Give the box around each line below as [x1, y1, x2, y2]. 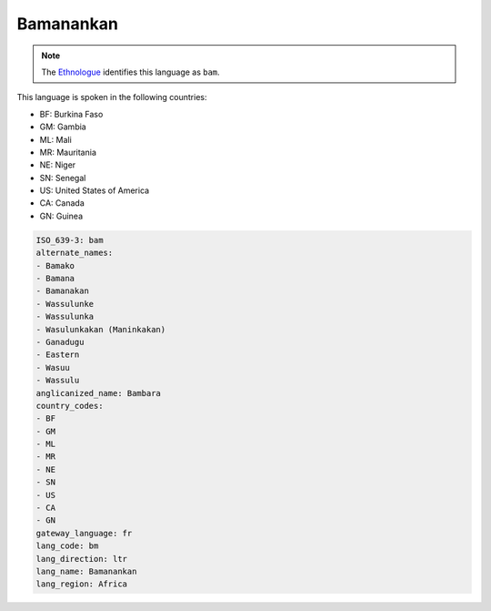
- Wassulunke [35, 299, 95, 309]
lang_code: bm [35, 541, 99, 551]
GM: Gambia [39, 121, 86, 132]
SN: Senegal [39, 172, 86, 183]
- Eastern [35, 350, 80, 360]
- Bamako [35, 260, 75, 270]
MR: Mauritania [39, 147, 97, 158]
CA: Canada [39, 198, 85, 209]
